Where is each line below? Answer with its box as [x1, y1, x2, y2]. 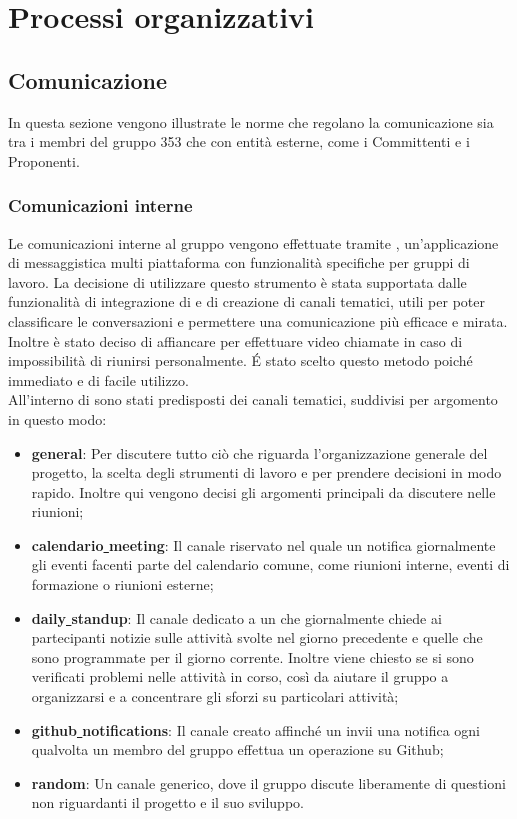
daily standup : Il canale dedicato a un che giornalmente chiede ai [31, 607, 442, 628]
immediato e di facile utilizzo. [8, 369, 189, 390]
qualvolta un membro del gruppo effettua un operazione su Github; [31, 739, 444, 760]
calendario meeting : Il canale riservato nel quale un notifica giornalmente [31, 534, 496, 555]
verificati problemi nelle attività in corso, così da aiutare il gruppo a [31, 666, 449, 687]
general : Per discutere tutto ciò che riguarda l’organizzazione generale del [31, 442, 488, 463]
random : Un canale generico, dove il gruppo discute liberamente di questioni [31, 772, 506, 793]
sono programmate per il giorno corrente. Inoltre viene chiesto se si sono [31, 646, 474, 667]
